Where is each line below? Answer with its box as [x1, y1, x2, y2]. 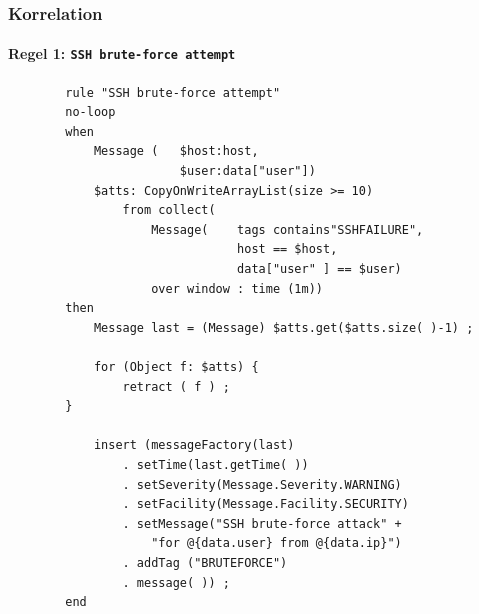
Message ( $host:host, [93, 144, 259, 159]
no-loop [65, 105, 116, 120]
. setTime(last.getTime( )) [122, 457, 309, 472]
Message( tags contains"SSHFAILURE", [151, 222, 424, 237]
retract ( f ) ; [122, 379, 230, 394]
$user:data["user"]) [179, 164, 316, 179]
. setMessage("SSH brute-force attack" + [122, 516, 402, 531]
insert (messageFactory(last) [93, 438, 295, 453]
